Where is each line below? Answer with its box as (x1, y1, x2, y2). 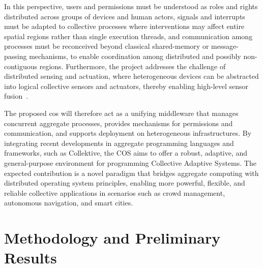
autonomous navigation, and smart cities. (4, 197, 133, 208)
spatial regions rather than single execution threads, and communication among (4, 31, 253, 41)
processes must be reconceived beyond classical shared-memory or (4, 41, 209, 51)
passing (4, 50, 27, 61)
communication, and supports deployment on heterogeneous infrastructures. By (4, 128, 252, 138)
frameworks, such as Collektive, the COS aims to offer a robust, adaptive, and (4, 147, 248, 158)
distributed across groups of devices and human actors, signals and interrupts (4, 11, 245, 21)
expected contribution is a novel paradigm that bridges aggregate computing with (4, 167, 259, 178)
